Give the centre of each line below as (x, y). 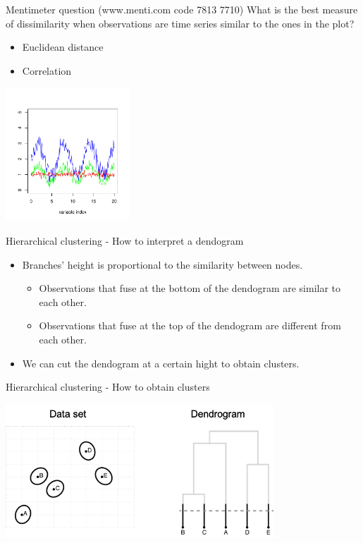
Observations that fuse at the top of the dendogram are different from (190, 325)
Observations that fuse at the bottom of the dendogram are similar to (190, 288)
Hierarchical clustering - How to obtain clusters (108, 387)
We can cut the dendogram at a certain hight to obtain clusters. (161, 363)
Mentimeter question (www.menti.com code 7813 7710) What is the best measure (182, 9)
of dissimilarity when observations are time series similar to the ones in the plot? (180, 23)
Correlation (47, 70)
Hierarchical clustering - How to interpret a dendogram (125, 240)
